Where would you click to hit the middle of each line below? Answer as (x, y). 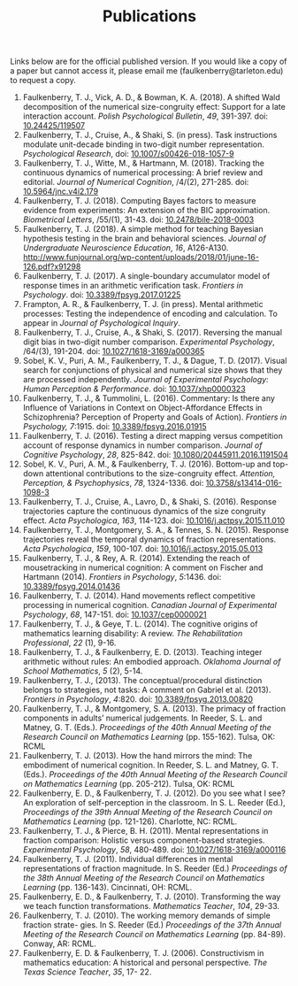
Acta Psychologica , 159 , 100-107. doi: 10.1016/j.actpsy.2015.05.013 (143, 549)
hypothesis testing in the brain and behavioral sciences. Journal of (144, 239)
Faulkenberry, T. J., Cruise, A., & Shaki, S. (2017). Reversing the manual (152, 333)
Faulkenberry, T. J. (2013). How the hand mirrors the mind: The (138, 756)
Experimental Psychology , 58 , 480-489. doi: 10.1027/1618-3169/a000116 (154, 850)
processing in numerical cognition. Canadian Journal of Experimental (149, 605)
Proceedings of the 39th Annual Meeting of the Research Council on (148, 813)
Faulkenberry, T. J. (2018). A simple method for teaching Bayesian (143, 229)
